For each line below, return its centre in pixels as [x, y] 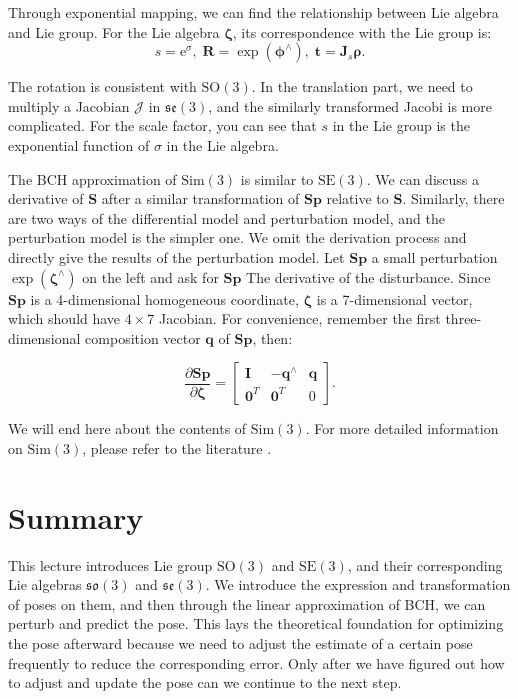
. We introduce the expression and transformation [358, 584]
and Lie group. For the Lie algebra [114, 31]
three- [463, 318]
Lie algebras [45, 584]
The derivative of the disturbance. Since [368, 276]
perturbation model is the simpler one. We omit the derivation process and [237, 237]
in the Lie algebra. [222, 144]
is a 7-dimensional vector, [394, 298]
